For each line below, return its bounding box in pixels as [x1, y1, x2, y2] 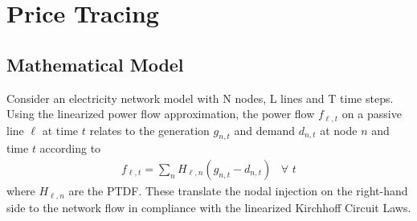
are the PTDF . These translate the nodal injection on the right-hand [68, 182, 408, 199]
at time [42, 121, 79, 138]
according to [39, 140, 101, 157]
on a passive [341, 105, 402, 122]
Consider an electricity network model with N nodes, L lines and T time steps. [6, 89, 394, 106]
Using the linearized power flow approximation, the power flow [6, 105, 315, 122]
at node [320, 121, 358, 138]
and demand [234, 121, 295, 138]
